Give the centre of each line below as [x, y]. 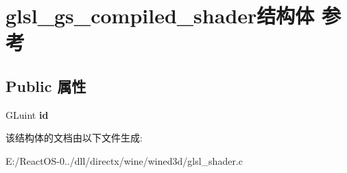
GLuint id [27, 114]
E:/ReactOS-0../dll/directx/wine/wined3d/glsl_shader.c [124, 160]
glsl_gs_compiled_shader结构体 [160, 15]
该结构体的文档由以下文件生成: [74, 138]
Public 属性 [46, 85]
